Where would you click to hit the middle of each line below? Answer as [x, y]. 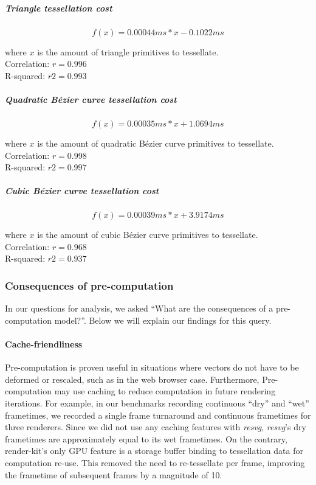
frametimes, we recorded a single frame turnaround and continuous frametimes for [158, 415]
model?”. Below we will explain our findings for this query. [163, 320]
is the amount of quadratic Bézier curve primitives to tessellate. [156, 143]
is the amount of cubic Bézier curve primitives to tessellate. [148, 235]
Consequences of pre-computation [89, 285]
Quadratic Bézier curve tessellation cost [91, 99]
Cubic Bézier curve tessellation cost [82, 191]
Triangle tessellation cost [59, 8]
